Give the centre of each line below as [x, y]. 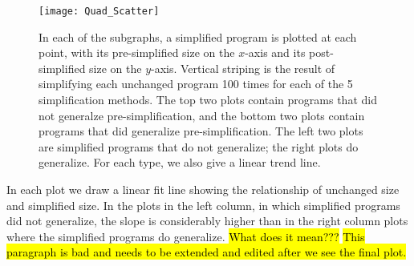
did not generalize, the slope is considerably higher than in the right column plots [207, 221]
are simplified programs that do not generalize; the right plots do [199, 146]
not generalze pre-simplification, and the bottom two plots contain [202, 115]
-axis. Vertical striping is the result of [243, 68]
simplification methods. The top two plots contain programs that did [208, 100]
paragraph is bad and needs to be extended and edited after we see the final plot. [207, 252]
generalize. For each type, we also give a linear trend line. [180, 162]
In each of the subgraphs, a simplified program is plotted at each [198, 36]
